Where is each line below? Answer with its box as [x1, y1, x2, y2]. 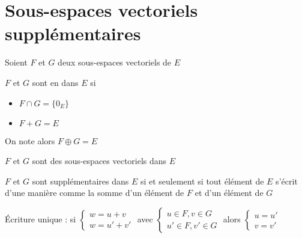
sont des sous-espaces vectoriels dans [32, 154, 167, 167]
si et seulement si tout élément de [140, 174, 264, 187]
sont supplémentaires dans [32, 174, 129, 187]
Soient [5, 56, 28, 69]
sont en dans [32, 76, 79, 88]
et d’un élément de [195, 186, 264, 199]
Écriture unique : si [5, 212, 76, 225]
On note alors [5, 134, 55, 147]
